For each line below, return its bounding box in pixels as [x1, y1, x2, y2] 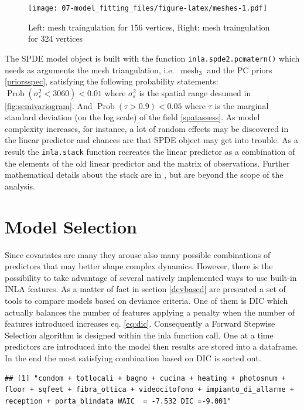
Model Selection [5, 214, 137, 238]
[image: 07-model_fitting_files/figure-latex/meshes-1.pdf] [28, 4, 268, 12]
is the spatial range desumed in [139, 86, 251, 99]
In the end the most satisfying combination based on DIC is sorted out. [5, 351, 261, 364]
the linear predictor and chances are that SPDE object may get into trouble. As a [5, 134, 299, 146]
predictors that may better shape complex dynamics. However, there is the [5, 260, 273, 272]
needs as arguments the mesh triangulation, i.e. [5, 63, 175, 76]
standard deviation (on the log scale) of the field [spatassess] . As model [5, 111, 260, 123]
